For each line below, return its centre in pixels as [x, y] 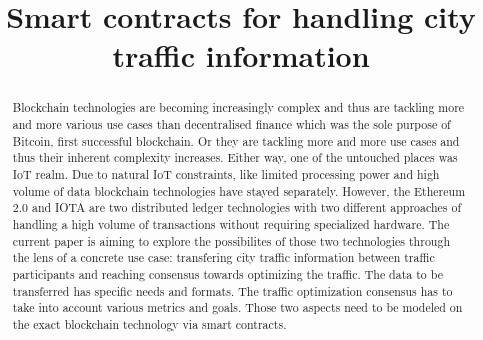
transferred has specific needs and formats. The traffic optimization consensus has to [232, 290]
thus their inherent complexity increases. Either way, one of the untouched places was [235, 157]
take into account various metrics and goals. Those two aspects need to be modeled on [237, 307]
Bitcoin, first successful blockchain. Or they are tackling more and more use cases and [236, 140]
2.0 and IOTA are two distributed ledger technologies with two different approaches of [237, 207]
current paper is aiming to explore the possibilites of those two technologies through [231, 240]
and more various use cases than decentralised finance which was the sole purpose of [231, 124]
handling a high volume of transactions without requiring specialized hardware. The [231, 223]
